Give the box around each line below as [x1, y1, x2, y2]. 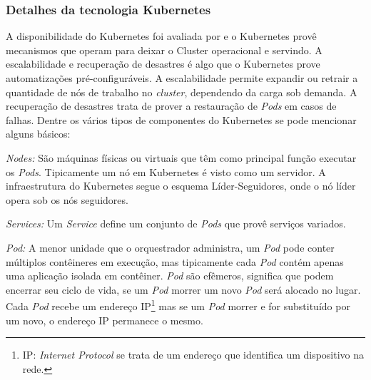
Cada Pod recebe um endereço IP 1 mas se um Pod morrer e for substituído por [6, 297, 350, 313]
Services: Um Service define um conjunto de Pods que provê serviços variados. [6, 216, 346, 231]
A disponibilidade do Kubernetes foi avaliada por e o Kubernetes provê [6, 29, 317, 43]
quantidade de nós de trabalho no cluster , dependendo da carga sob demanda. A [6, 84, 357, 99]
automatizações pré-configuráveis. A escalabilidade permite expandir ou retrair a [6, 71, 358, 85]
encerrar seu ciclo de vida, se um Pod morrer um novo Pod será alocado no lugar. [6, 282, 361, 297]
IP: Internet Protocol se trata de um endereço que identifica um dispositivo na [22, 347, 365, 362]
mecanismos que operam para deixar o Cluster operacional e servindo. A [6, 42, 322, 57]
